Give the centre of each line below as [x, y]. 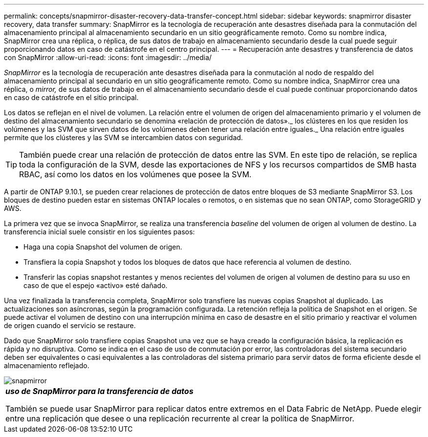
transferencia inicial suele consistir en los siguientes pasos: [99, 232]
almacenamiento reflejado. [47, 365]
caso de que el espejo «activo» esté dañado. [96, 285]
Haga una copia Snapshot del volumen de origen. [103, 247]
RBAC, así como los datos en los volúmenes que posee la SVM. [135, 174]
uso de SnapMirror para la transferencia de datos [99, 391]
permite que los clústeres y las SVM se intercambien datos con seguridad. [124, 137]
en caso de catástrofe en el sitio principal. [71, 97]
